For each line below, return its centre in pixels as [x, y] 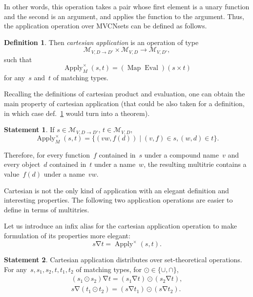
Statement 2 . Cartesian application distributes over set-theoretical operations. [123, 260]
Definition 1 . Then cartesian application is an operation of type [101, 42]
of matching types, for [109, 269]
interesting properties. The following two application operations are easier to [118, 200]
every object [22, 164]
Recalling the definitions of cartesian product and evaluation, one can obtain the [125, 94]
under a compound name [181, 154]
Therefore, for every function [47, 154]
